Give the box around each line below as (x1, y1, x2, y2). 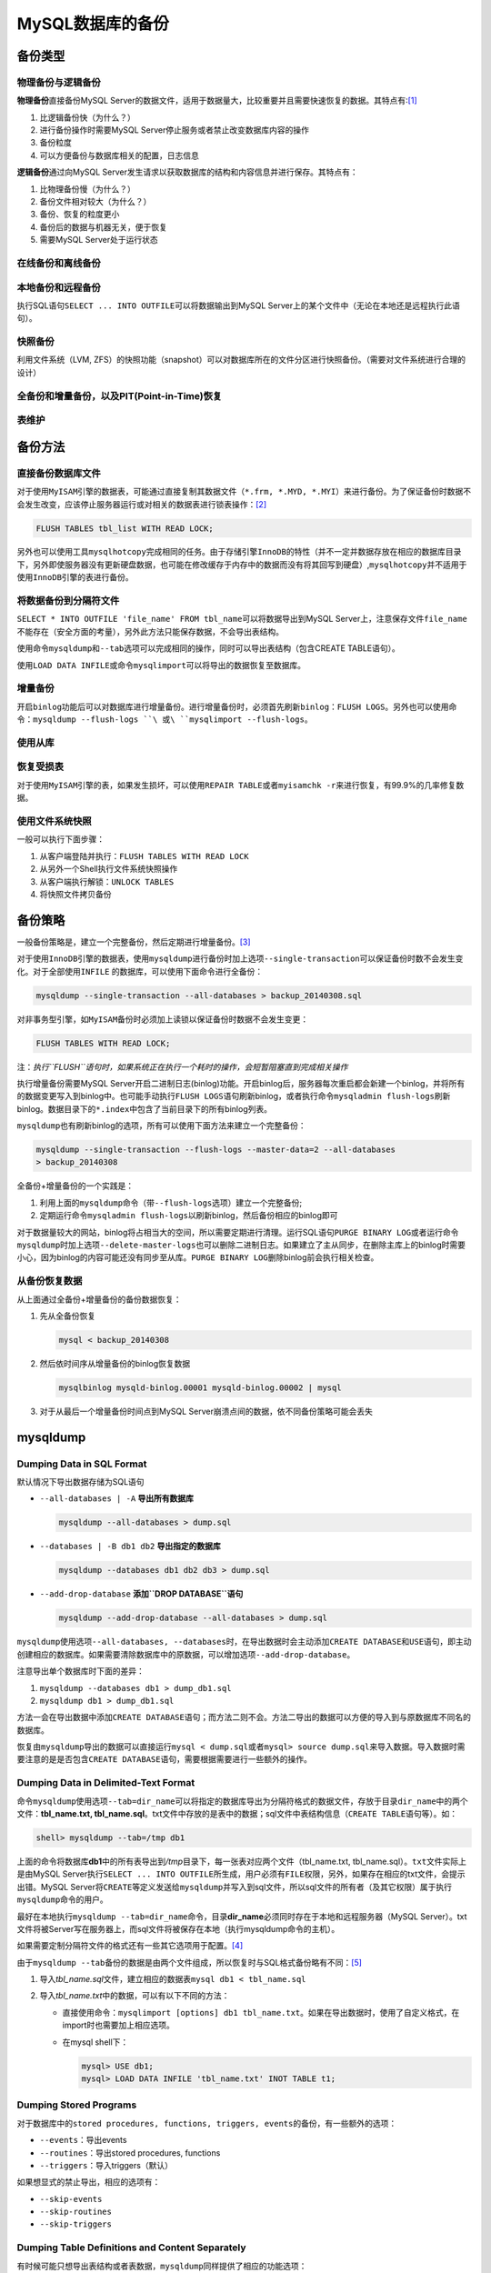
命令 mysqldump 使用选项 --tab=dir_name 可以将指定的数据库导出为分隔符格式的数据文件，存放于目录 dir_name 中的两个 (16, 1796, 468, 1807)
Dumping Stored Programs (16, 2098, 137, 2111)
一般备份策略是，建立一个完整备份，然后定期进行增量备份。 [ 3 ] (16, 936, 251, 947)
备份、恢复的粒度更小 (39, 209, 120, 220)
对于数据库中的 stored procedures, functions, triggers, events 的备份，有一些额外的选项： (16, 2118, 397, 2128)
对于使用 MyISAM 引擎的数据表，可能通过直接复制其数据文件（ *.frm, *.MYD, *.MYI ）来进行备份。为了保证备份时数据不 (16, 486, 472, 497)
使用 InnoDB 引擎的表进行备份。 (16, 572, 134, 583)
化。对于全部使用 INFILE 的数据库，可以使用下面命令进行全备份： (16, 966, 264, 976)
